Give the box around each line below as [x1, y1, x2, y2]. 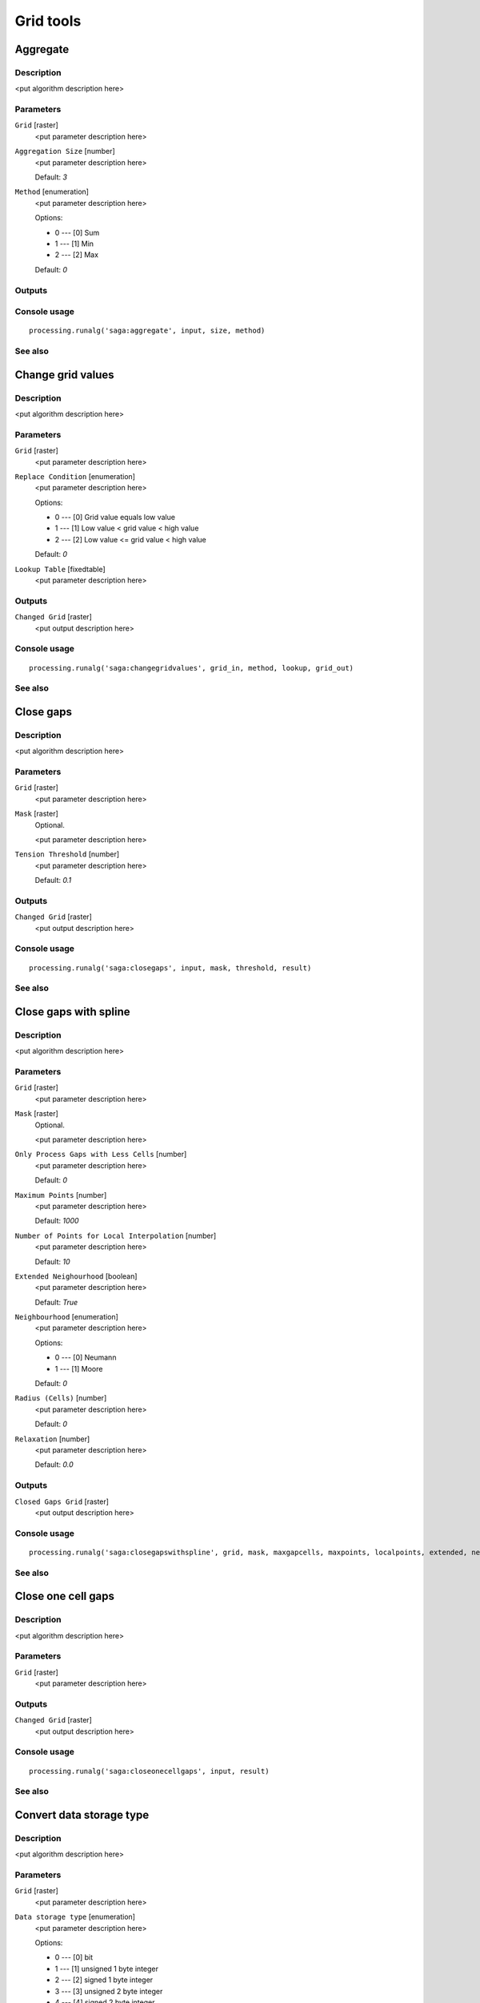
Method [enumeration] [14, 187, 90, 196]
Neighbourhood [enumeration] [14, 1312, 119, 1322]
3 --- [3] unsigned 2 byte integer [54, 1986, 163, 1996]
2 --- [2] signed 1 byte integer [54, 1975, 154, 1985]
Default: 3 [34, 172, 68, 182]
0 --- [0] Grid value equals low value [54, 513, 176, 522]
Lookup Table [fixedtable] [14, 564, 106, 574]
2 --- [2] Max [54, 250, 99, 260]
